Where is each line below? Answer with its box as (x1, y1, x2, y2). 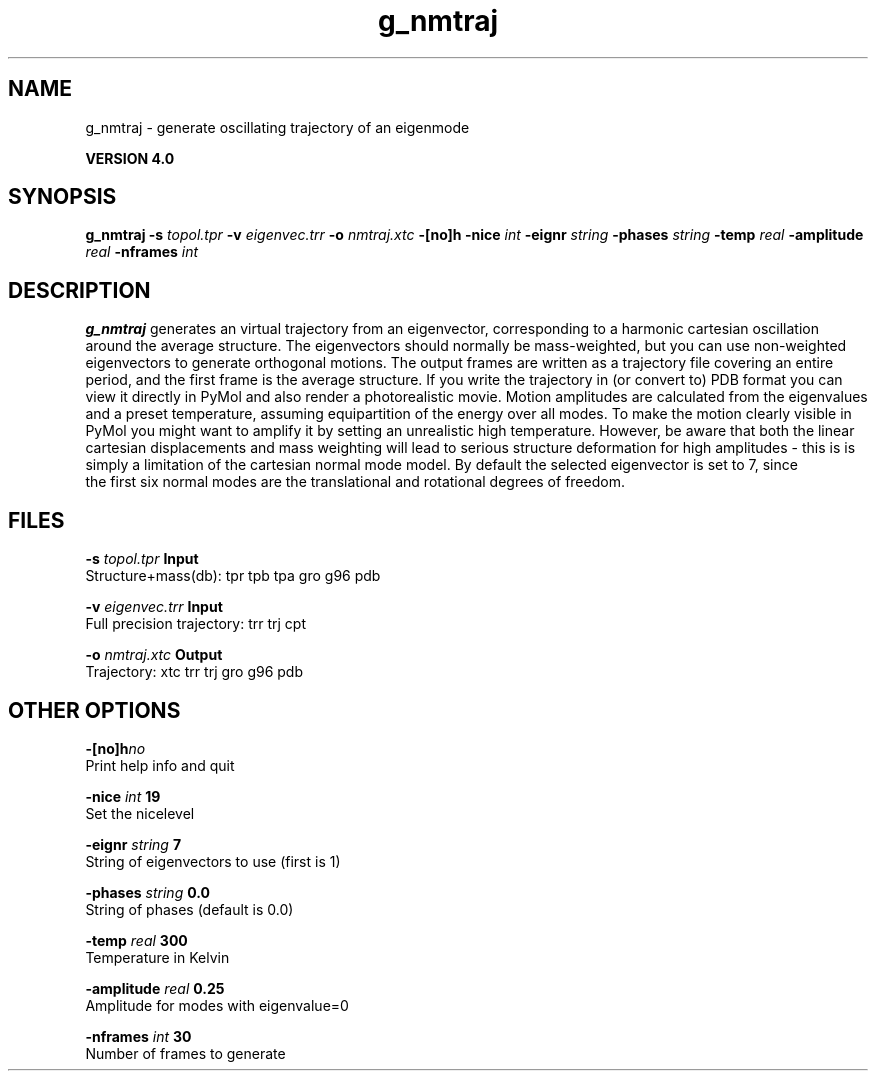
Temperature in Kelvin (85, 948, 230, 966)
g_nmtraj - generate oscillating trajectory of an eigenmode (85, 118, 470, 136)
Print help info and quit (85, 756, 235, 774)
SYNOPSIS (8, 184, 117, 210)
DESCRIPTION (8, 277, 151, 303)
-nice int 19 (85, 787, 161, 805)
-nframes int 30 (85, 1027, 192, 1045)
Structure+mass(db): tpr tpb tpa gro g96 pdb (85, 567, 381, 585)
